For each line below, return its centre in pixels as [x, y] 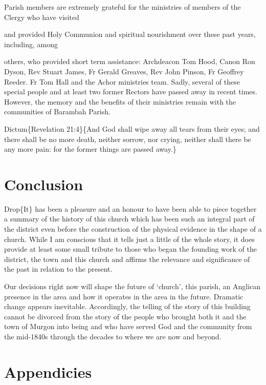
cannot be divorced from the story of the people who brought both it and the [125, 316]
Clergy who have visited [42, 17]
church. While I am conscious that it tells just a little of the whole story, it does [129, 239]
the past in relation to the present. [58, 269]
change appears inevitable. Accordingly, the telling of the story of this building [127, 306]
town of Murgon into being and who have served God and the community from [128, 326]
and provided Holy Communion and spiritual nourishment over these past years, [130, 34]
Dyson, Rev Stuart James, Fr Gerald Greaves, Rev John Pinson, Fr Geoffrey [124, 71]
